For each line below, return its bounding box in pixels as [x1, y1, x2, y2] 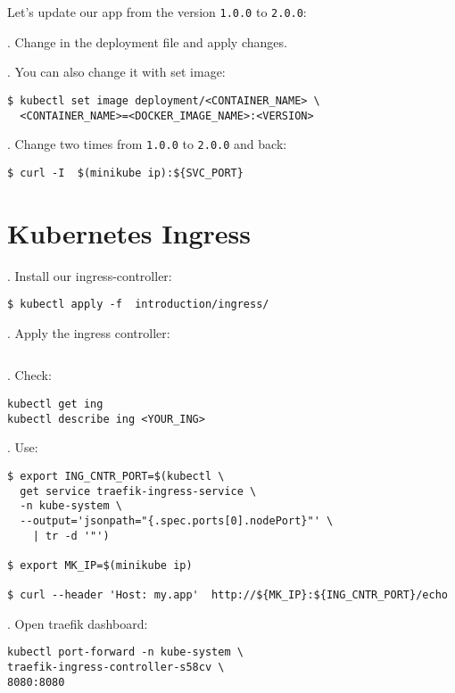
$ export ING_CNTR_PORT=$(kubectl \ [7, 469, 225, 483]
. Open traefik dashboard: [7, 614, 148, 632]
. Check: [7, 366, 52, 384]
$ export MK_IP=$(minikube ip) [7, 558, 193, 572]
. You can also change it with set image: [7, 62, 226, 81]
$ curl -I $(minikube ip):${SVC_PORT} [7, 166, 244, 179]
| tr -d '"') [32, 529, 110, 542]
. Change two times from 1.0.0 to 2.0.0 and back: [7, 135, 287, 153]
